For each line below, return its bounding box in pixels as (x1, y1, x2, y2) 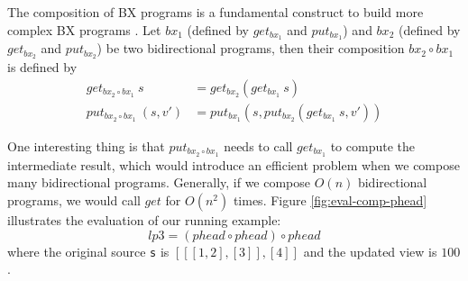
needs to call (224, 136, 293, 155)
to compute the (330, 136, 416, 155)
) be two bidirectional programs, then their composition (96, 39, 405, 58)
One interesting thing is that (7, 136, 165, 155)
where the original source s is (7, 241, 170, 260)
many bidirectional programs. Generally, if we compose (7, 173, 311, 192)
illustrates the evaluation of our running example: (7, 211, 281, 230)
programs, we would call (7, 191, 141, 210)
